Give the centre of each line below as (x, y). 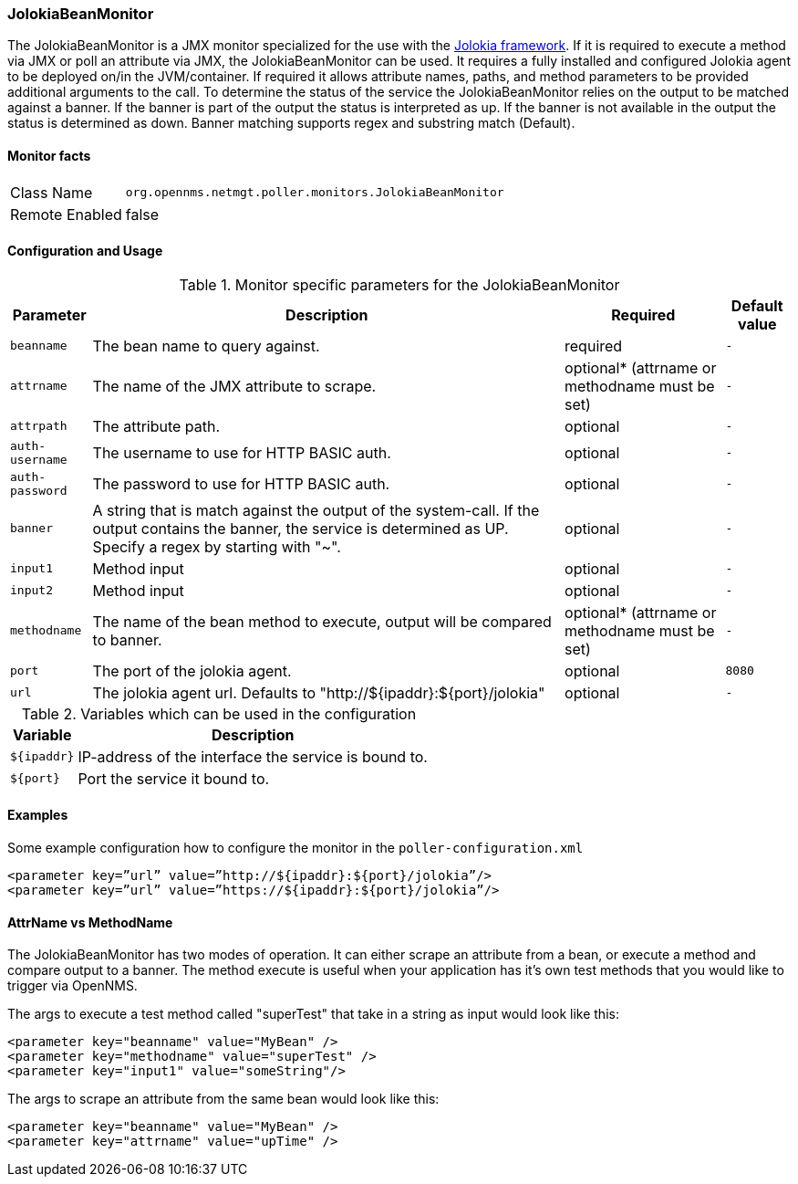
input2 (31, 591)
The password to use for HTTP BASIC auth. (241, 483)
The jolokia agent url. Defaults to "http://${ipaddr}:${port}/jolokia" (319, 692)
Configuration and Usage (85, 251)
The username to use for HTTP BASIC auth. (242, 452)
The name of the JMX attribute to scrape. (234, 386)
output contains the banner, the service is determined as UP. (301, 528)
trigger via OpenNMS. (73, 986)
